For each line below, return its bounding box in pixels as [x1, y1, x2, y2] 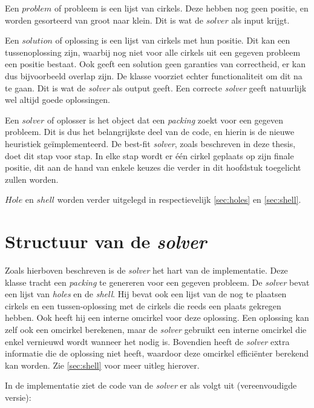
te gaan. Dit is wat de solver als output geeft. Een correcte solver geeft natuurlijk [5, 81, 307, 94]
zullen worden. [5, 173, 59, 185]
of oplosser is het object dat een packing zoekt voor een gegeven [47, 113, 283, 126]
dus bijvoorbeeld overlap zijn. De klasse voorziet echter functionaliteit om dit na [5, 69, 303, 82]
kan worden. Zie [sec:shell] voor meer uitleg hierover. [5, 358, 200, 371]
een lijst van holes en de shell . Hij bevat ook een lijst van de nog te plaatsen [5, 288, 287, 300]
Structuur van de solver [5, 229, 207, 254]
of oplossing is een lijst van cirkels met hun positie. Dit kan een [55, 34, 290, 47]
